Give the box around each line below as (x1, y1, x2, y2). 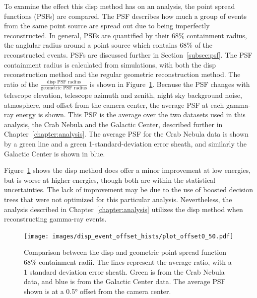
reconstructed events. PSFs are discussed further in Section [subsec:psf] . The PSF (4, 49, 253, 60)
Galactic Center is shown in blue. (4, 148, 105, 158)
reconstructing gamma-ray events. (4, 214, 107, 224)
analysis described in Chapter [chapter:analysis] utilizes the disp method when (4, 204, 243, 214)
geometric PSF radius (41, 85, 87, 91)
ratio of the (4, 78, 38, 89)
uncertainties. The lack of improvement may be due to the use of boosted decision (4, 184, 254, 195)
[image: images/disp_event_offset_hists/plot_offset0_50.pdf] (24, 232, 234, 240)
